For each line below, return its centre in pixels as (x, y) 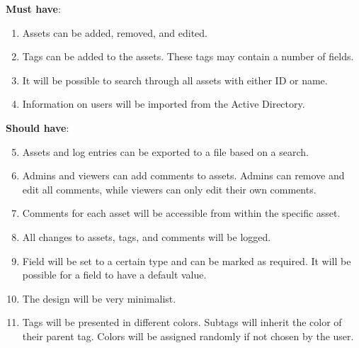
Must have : (33, 9)
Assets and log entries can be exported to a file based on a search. (165, 151)
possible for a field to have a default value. (114, 275)
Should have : (38, 127)
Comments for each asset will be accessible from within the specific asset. (181, 213)
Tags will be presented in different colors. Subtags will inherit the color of (182, 322)
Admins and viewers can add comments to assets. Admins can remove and (183, 175)
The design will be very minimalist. (99, 298)
